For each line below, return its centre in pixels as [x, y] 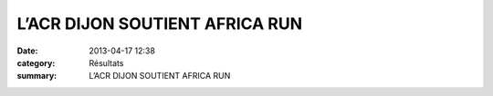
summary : [37, 76]
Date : [27, 51]
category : [36, 62]
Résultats [106, 62]
